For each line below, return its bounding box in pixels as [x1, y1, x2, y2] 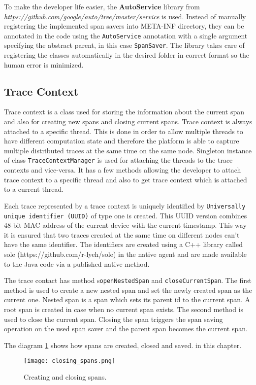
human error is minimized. [4, 59, 84, 70]
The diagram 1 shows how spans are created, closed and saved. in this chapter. [4, 340, 242, 350]
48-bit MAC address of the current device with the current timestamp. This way [4, 220, 247, 230]
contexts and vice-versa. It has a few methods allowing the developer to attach [4, 165, 241, 175]
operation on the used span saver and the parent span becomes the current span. [4, 323, 248, 334]
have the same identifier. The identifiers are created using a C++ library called [4, 239, 243, 249]
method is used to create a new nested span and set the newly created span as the [4, 284, 252, 295]
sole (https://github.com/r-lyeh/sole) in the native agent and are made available [4, 248, 247, 259]
